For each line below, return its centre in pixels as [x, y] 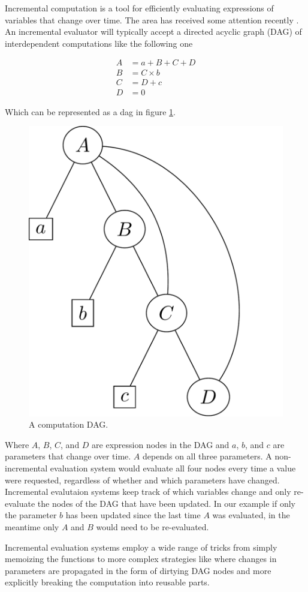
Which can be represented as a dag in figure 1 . [90, 111]
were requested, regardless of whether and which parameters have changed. [142, 480]
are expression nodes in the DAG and [161, 444]
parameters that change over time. [68, 456]
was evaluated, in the [251, 515]
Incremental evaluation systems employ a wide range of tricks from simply [141, 547]
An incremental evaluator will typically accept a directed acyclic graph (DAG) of [153, 31]
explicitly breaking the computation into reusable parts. [107, 582]
